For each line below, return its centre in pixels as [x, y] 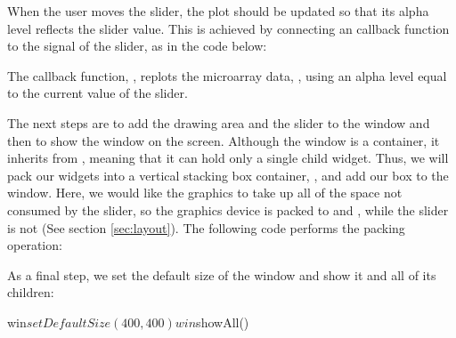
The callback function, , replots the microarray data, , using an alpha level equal [227, 75]
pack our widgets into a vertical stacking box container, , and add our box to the [228, 175]
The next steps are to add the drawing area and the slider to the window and [219, 122]
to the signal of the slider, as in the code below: [137, 46]
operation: [35, 245]
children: [31, 292]
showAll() [223, 322]
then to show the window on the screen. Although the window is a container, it [224, 140]
